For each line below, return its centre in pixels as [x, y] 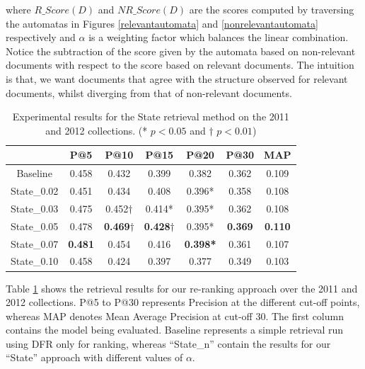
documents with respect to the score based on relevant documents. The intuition [180, 65]
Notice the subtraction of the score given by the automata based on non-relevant [181, 51]
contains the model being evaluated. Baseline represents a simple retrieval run [175, 330]
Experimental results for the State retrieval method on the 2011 [151, 117]
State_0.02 [35, 191]
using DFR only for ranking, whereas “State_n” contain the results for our [168, 343]
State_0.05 [35, 226]
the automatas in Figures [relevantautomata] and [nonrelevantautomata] [162, 23]
